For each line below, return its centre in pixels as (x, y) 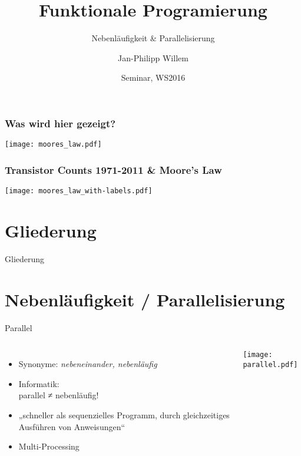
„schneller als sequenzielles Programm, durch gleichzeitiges (124, 414)
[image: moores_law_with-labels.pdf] (79, 191)
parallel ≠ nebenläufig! (59, 395)
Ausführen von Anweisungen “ (72, 426)
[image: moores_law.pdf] (53, 145)
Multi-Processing (49, 446)
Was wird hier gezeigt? (60, 123)
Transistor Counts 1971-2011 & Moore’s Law (113, 169)
